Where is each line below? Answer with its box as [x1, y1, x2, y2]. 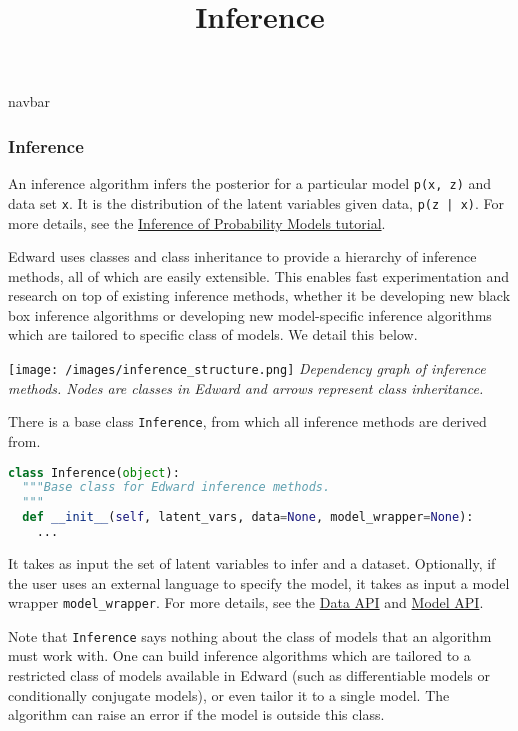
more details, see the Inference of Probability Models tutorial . [8, 212, 386, 233]
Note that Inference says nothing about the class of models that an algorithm [8, 625, 492, 646]
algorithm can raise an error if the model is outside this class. [8, 704, 385, 725]
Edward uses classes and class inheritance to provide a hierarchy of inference [8, 246, 477, 267]
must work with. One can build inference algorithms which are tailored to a [8, 645, 471, 666]
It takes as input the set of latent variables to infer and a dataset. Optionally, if [8, 552, 496, 573]
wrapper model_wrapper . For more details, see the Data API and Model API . [8, 592, 484, 613]
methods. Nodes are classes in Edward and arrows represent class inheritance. [8, 377, 484, 398]
